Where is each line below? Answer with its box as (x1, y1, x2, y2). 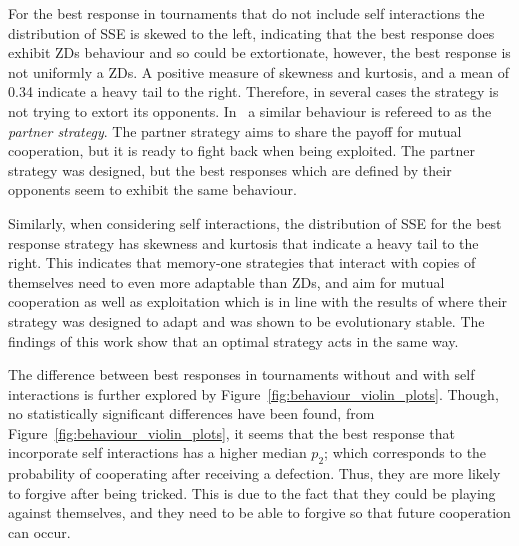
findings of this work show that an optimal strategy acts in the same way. (8, 330, 459, 351)
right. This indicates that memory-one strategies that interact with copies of (8, 252, 476, 273)
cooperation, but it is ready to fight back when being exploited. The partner (8, 140, 475, 161)
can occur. (8, 522, 71, 543)
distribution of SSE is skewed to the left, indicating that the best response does (8, 22, 495, 43)
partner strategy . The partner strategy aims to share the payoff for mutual (8, 120, 462, 141)
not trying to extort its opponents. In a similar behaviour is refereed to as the (8, 100, 492, 121)
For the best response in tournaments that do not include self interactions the (8, 3, 485, 23)
